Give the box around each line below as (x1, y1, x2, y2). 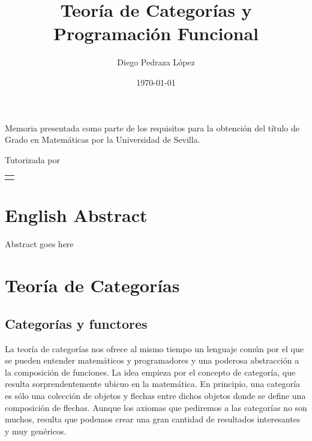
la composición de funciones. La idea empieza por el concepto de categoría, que (5, 365, 296, 378)
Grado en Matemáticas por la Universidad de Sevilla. (5, 133, 200, 146)
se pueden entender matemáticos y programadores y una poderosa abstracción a (5, 354, 299, 367)
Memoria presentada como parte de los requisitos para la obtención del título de (5, 121, 299, 134)
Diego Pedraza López (117, 56, 195, 68)
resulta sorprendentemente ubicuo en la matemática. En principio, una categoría (5, 377, 301, 390)
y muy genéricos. (5, 424, 67, 437)
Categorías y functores (5, 314, 148, 332)
